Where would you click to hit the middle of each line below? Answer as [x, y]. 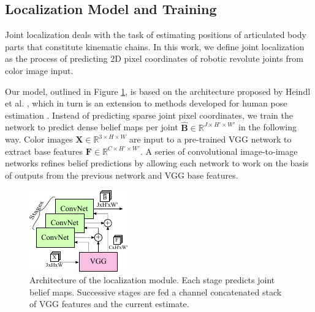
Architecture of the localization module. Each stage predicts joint [152, 280]
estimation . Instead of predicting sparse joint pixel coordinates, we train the [149, 115]
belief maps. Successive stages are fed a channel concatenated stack [156, 292]
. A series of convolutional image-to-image [219, 151]
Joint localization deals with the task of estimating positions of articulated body [156, 35]
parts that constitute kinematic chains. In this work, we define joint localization [155, 46]
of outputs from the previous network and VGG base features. [122, 175]
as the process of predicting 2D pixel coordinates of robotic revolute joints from [154, 58]
